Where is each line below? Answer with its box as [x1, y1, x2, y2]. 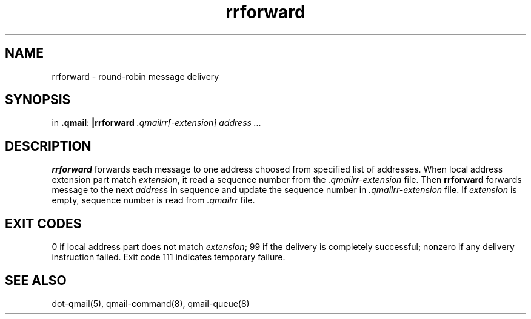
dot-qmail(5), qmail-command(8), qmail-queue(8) [52, 298, 250, 309]
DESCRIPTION [5, 138, 92, 154]
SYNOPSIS [5, 92, 71, 108]
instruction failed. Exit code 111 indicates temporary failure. [52, 252, 286, 263]
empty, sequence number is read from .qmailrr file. [52, 195, 255, 206]
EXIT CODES [5, 215, 82, 231]
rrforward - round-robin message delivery [52, 71, 219, 82]
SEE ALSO [5, 272, 67, 288]
